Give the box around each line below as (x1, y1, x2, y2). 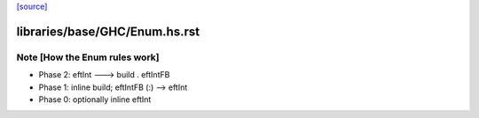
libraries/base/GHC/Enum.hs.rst (16, 24, 200, 39)
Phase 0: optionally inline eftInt (38, 93, 152, 105)
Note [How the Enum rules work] (16, 51, 160, 63)
